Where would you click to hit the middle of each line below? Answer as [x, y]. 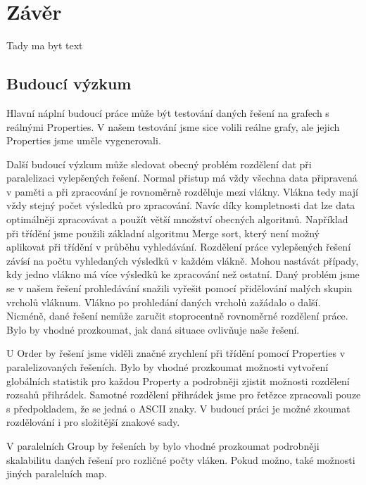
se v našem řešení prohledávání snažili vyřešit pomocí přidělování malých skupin [179, 288]
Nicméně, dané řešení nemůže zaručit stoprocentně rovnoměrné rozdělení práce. [177, 316]
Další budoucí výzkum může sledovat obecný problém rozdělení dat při [159, 164]
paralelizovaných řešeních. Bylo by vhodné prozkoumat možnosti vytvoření [168, 367]
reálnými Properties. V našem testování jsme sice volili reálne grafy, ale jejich [173, 126]
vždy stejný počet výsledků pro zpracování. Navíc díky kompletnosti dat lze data [181, 205]
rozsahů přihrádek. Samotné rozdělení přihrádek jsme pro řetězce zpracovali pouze [184, 395]
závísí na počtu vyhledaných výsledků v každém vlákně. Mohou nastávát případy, [183, 260]
